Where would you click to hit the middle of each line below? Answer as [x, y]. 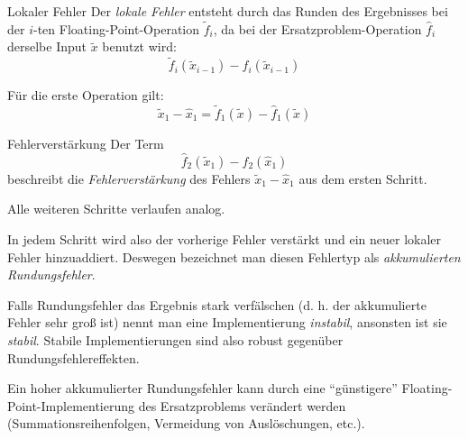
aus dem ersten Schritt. [363, 178]
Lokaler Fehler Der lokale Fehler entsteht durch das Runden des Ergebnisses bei [228, 11]
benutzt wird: [139, 46]
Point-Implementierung [71, 405]
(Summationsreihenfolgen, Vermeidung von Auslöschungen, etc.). [186, 423]
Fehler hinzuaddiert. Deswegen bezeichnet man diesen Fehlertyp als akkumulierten [234, 256]
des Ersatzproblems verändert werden [242, 405]
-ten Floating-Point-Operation [117, 28]
